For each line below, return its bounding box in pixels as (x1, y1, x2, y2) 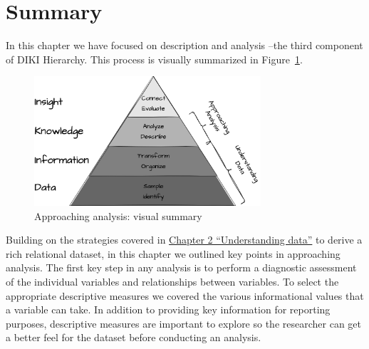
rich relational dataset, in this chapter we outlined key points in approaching (6, 246, 341, 261)
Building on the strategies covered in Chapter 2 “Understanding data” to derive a (6, 232, 363, 247)
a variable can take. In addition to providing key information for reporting (6, 302, 331, 317)
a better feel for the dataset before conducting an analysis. (6, 330, 261, 345)
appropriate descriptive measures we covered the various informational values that (6, 288, 364, 303)
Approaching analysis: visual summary (34, 208, 202, 223)
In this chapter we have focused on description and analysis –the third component (6, 38, 363, 53)
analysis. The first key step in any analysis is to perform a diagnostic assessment (6, 260, 357, 275)
